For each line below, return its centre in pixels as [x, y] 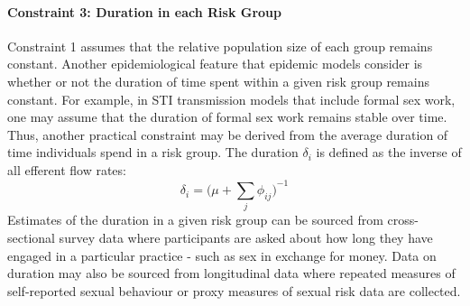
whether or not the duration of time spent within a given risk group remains [218, 81]
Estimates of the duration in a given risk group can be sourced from [195, 220]
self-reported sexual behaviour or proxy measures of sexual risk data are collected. [234, 290]
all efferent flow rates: [67, 169]
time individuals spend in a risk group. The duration [153, 152]
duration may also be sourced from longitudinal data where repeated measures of [231, 273]
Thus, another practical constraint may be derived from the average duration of [228, 134]
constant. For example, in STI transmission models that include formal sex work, [231, 99]
